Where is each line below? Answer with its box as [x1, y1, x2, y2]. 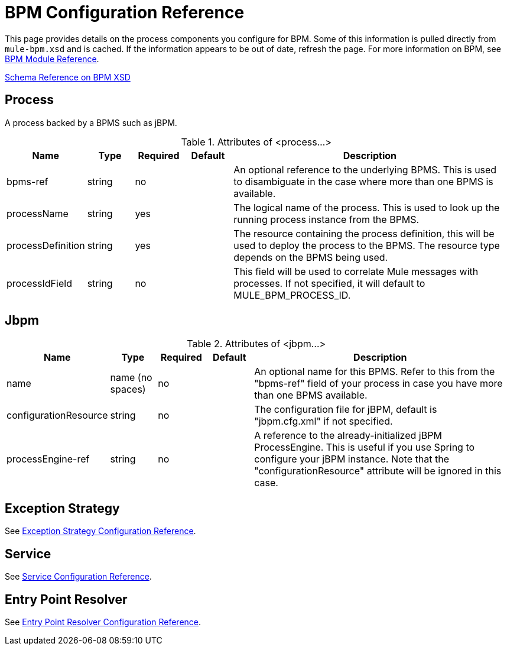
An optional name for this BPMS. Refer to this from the [254, 366, 495, 378]
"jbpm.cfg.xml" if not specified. [254, 415, 393, 428]
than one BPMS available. [254, 389, 368, 402]
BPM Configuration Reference [5, 2, 245, 22]
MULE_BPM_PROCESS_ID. [233, 289, 351, 301]
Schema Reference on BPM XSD [5, 72, 131, 82]
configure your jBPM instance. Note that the [254, 453, 449, 465]
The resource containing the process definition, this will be [233, 227, 495, 240]
